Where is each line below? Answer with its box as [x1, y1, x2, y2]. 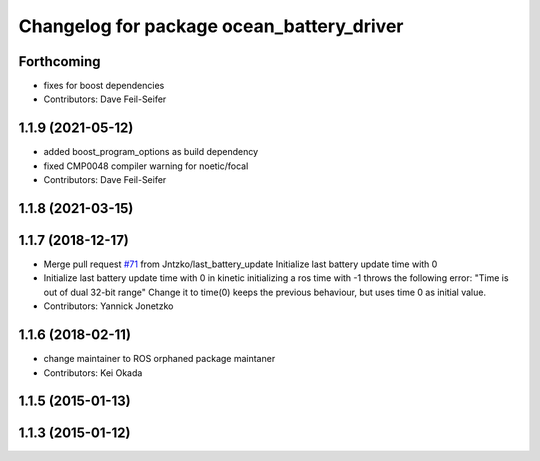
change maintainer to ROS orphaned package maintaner [43, 353, 276, 365]
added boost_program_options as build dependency [43, 146, 259, 158]
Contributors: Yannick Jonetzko [43, 300, 174, 312]
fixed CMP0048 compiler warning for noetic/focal [43, 160, 249, 172]
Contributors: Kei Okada [43, 366, 143, 379]
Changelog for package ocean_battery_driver [18, 15, 404, 37]
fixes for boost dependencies [43, 80, 165, 92]
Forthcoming [18, 53, 101, 70]
